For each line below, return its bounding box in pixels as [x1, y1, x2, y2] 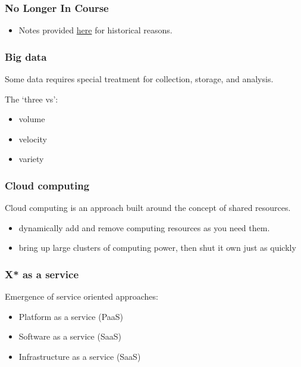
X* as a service [5, 266, 79, 281]
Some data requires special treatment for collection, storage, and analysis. [5, 73, 274, 85]
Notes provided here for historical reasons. [18, 24, 173, 36]
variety [18, 153, 44, 165]
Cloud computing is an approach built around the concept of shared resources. [5, 201, 291, 214]
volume [18, 113, 45, 125]
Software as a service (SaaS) [18, 330, 121, 343]
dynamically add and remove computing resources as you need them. [18, 221, 270, 234]
